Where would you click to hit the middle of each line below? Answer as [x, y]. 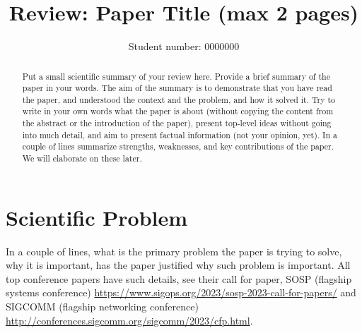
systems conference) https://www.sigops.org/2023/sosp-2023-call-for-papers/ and [181, 292]
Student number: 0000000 [184, 46]
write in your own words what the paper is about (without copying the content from [178, 111]
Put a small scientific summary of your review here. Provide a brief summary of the [176, 76]
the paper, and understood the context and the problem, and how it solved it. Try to [179, 99]
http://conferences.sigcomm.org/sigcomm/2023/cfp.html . [129, 320]
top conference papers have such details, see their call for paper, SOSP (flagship [179, 278]
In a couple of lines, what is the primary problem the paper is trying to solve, [174, 251]
